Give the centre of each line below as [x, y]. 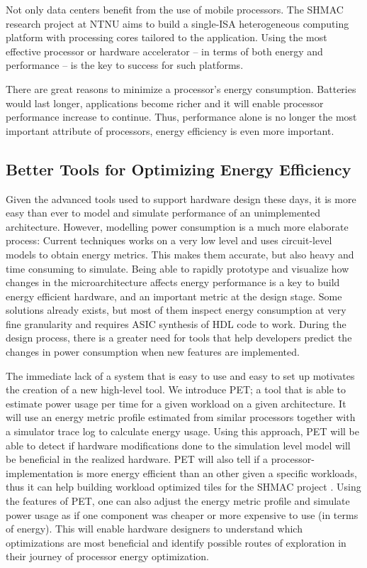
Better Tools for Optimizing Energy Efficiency [179, 169]
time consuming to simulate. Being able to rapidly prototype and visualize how [177, 268]
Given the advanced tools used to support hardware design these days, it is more [181, 198]
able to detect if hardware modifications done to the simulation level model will [178, 445]
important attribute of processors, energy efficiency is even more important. [170, 130]
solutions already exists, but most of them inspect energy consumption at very [176, 310]
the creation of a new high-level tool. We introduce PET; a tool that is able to [176, 389]
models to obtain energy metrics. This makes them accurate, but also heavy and [180, 254]
